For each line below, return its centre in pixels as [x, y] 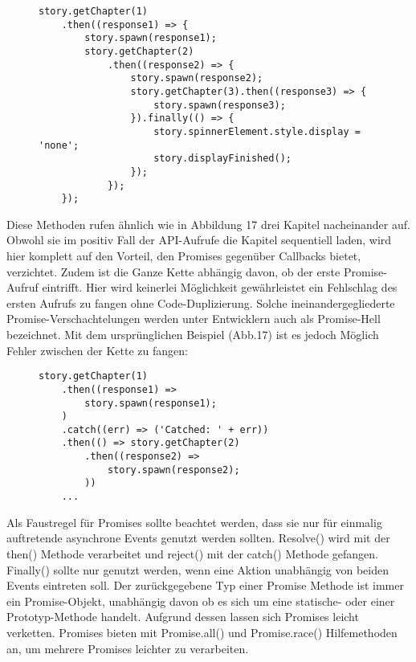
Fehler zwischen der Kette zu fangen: [97, 350]
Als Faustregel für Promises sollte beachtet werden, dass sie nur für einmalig [194, 522]
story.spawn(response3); [220, 105]
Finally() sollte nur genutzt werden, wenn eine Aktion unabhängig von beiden [198, 569]
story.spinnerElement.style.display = [257, 131]
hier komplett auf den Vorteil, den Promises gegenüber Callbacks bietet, [184, 256]
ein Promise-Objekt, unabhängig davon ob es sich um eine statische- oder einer [201, 601]
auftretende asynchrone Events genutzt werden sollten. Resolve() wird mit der [198, 538]
